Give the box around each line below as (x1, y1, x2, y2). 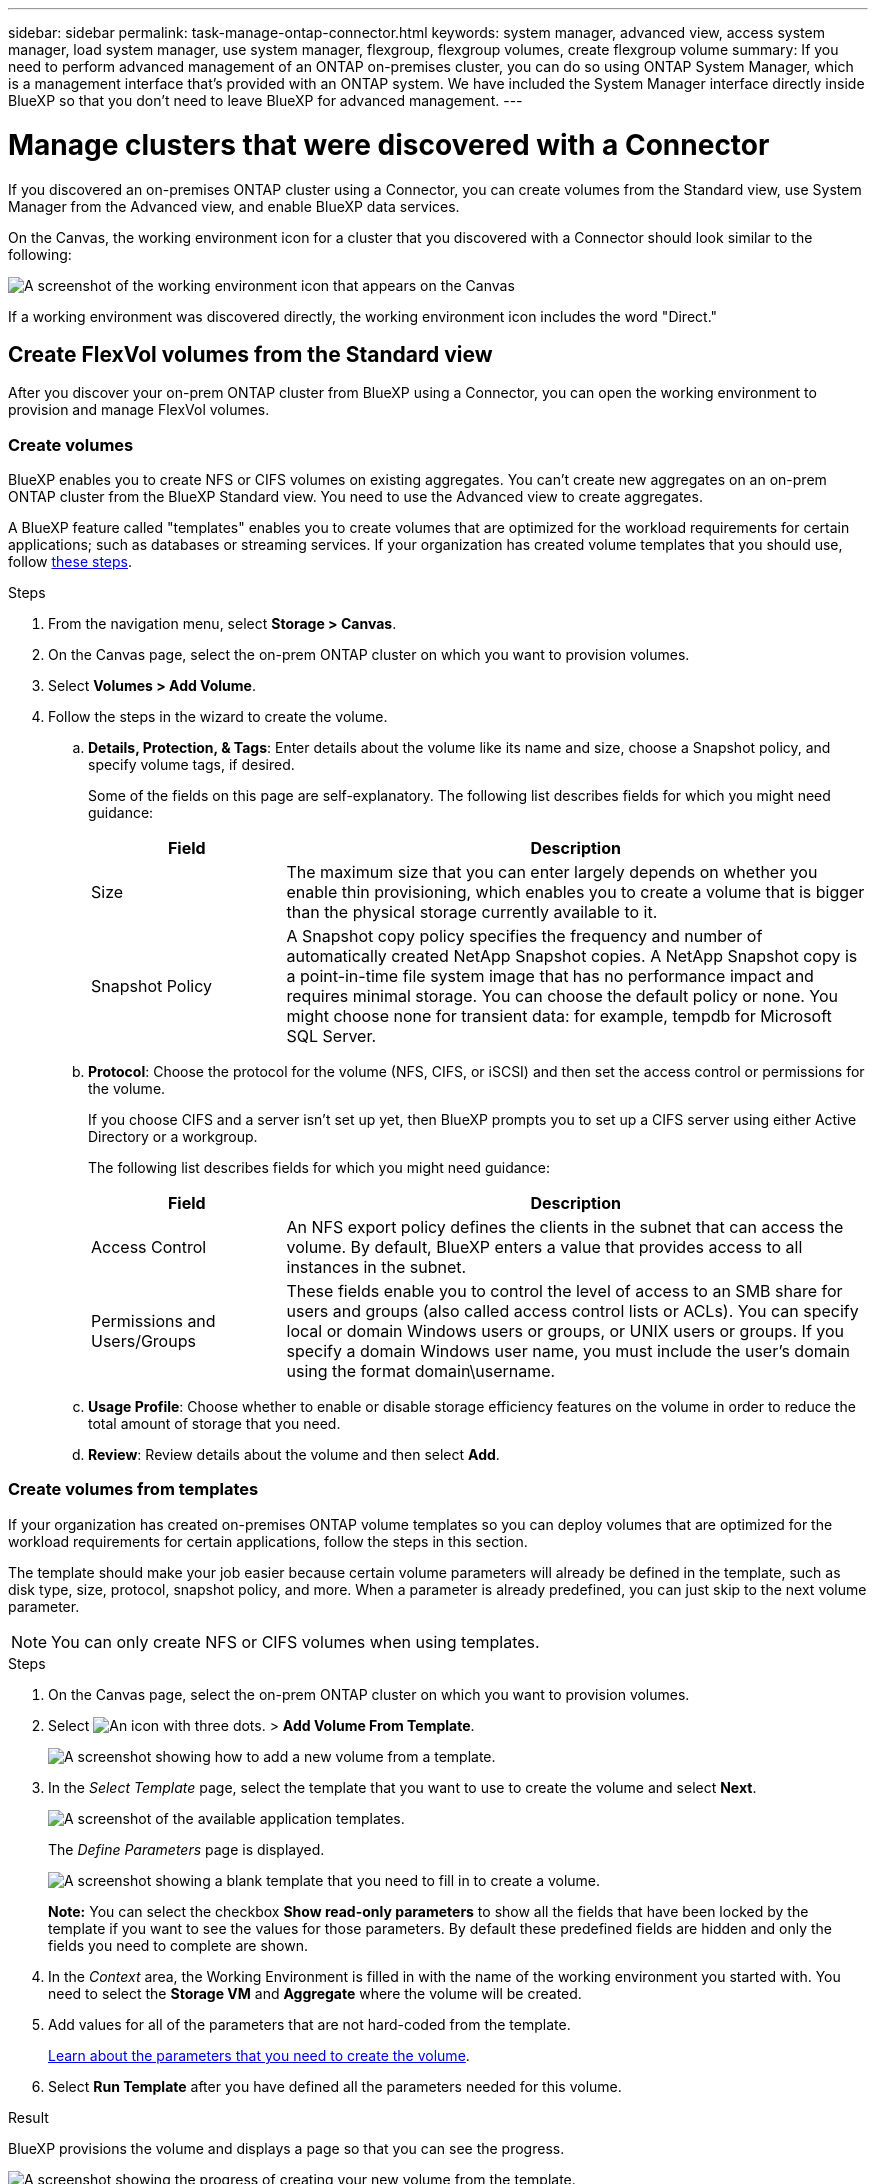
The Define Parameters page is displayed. (48, 1840, 325, 1858)
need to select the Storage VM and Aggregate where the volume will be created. (48, 1984, 582, 2002)
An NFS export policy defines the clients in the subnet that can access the (286, 1217, 844, 1238)
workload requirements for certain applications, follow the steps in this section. (8, 1532, 528, 1550)
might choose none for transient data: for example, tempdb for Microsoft (286, 1006, 832, 1027)
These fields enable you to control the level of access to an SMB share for (286, 1281, 843, 1302)
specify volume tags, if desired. (88, 756, 295, 774)
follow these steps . (8, 553, 132, 571)
